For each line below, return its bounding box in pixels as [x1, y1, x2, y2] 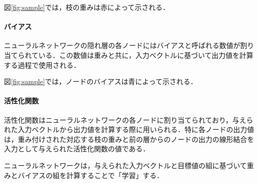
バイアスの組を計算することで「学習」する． [17, 170, 164, 180]
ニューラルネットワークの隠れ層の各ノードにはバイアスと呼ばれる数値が [4, 40, 240, 50]
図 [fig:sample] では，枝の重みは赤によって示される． [4, 2, 170, 12]
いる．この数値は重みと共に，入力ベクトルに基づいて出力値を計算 [38, 49, 254, 60]
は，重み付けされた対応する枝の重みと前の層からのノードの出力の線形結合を [4, 134, 254, 144]
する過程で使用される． [4, 59, 80, 70]
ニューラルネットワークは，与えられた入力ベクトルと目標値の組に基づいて [4, 160, 247, 170]
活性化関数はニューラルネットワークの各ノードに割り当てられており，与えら [4, 114, 254, 125]
